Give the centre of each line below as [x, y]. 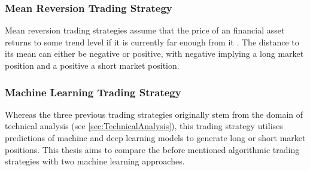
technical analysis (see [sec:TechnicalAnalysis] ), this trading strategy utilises [144, 126]
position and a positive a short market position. [92, 65]
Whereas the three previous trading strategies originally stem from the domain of [154, 114]
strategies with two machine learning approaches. [95, 161]
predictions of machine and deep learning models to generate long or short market [155, 138]
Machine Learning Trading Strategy [93, 92]
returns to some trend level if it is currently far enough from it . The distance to [152, 42]
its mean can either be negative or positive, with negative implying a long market [154, 54]
